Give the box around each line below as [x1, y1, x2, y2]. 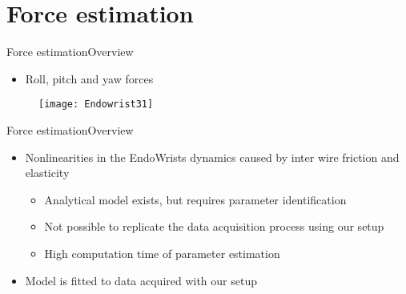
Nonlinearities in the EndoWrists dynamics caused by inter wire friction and [25, 148, 400, 165]
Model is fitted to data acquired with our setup [25, 272, 257, 288]
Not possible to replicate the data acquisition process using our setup [44, 218, 384, 235]
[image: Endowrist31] [38, 99, 154, 111]
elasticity [25, 164, 70, 181]
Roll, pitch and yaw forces [25, 70, 154, 87]
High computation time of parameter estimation [44, 244, 280, 261]
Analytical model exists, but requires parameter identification [44, 191, 347, 207]
